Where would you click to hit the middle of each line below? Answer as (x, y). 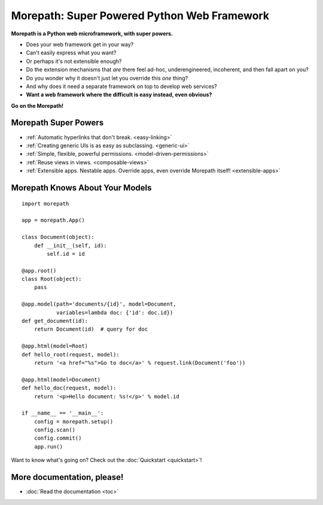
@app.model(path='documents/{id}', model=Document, (99, 304)
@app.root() (39, 270)
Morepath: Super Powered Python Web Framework (140, 16)
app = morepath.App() (53, 220)
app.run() (48, 447)
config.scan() (55, 430)
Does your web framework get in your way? (80, 44)
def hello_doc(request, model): (69, 388)
